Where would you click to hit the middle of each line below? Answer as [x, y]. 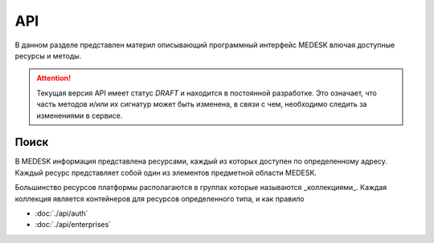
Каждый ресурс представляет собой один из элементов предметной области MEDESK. [166, 172]
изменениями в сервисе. [80, 115]
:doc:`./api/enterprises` [73, 225]
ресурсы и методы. [48, 55]
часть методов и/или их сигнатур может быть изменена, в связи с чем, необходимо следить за [202, 104]
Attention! [54, 78]
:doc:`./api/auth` [61, 213]
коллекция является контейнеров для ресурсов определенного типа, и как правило [160, 198]
